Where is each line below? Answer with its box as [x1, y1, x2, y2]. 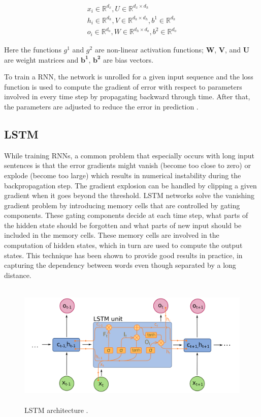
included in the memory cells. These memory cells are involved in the [4, 230, 219, 240]
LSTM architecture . [24, 404, 88, 415]
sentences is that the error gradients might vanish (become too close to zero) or [4, 160, 251, 171]
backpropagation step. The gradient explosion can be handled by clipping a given [4, 180, 257, 190]
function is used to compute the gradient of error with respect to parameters [4, 81, 242, 92]
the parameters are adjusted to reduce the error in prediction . [4, 101, 199, 112]
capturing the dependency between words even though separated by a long [4, 260, 236, 270]
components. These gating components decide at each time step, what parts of [4, 210, 248, 220]
